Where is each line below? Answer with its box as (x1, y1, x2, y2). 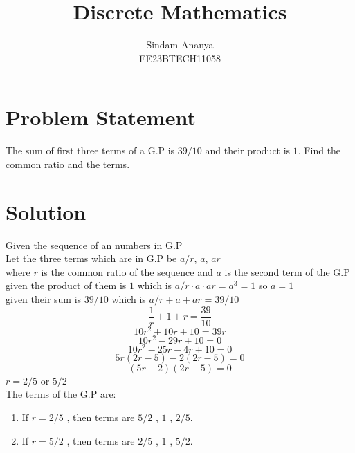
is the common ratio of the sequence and (41, 264, 213, 279)
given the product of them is (6, 278, 127, 293)
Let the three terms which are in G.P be (6, 251, 177, 266)
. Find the (298, 143, 341, 158)
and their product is (205, 143, 291, 158)
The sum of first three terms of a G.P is (6, 143, 175, 158)
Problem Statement (6, 103, 196, 131)
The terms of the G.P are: (6, 387, 116, 401)
